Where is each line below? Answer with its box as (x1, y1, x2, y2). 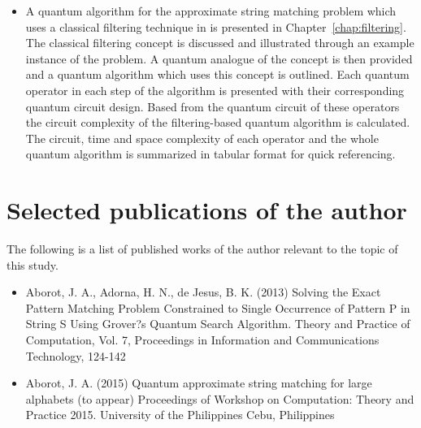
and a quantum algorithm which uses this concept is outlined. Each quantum (25, 66, 410, 83)
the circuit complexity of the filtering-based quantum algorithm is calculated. (25, 114, 410, 131)
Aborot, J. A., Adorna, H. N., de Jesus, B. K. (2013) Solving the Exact (25, 283, 381, 300)
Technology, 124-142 (25, 347, 126, 364)
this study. (7, 256, 59, 273)
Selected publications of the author (7, 193, 407, 227)
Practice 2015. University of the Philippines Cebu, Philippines (25, 406, 335, 423)
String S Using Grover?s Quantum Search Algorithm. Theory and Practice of (25, 315, 410, 332)
